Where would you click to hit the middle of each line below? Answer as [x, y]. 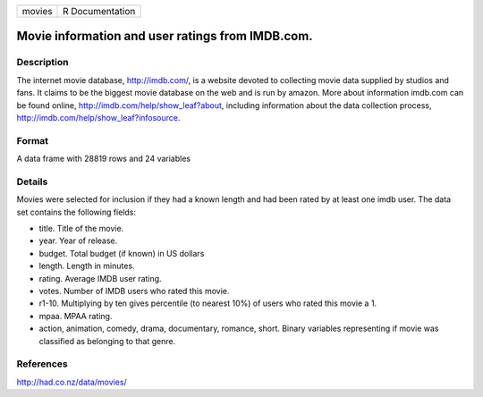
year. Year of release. [78, 241]
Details [32, 182]
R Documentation [99, 11]
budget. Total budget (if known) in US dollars [122, 253]
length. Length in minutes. [87, 266]
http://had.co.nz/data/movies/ [72, 382]
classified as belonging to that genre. [107, 341]
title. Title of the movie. [81, 228]
